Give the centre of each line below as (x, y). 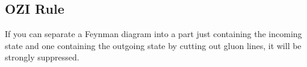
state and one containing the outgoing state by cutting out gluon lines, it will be (153, 45)
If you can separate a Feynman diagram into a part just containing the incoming (153, 34)
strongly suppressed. (42, 57)
